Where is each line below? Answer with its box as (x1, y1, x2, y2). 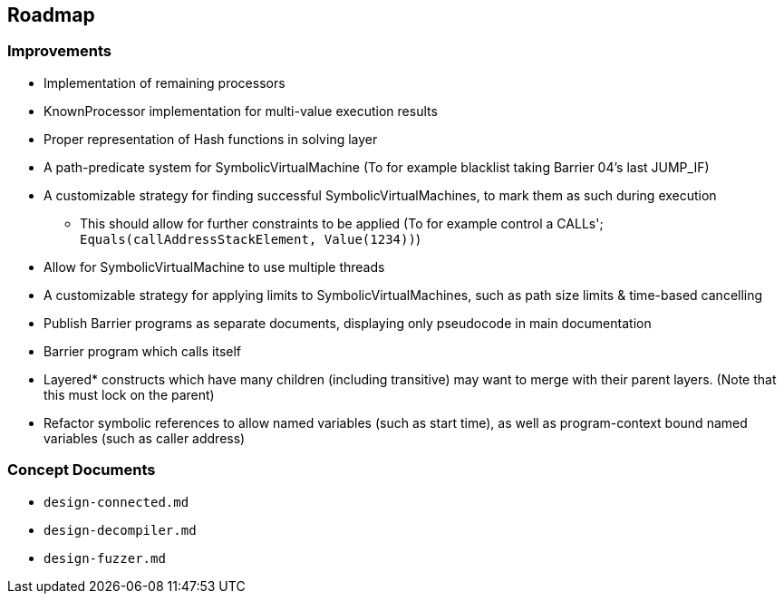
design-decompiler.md (44, 522, 197, 538)
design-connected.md (44, 494, 189, 509)
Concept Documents (7, 460, 156, 480)
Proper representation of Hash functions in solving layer (44, 131, 378, 147)
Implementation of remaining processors (44, 74, 286, 91)
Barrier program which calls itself (44, 343, 242, 359)
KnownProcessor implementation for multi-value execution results (44, 102, 438, 119)
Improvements (7, 42, 111, 61)
